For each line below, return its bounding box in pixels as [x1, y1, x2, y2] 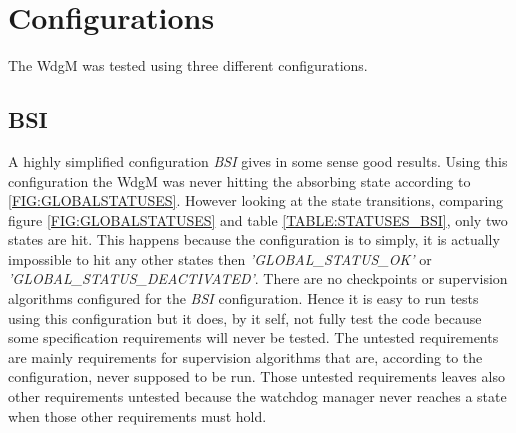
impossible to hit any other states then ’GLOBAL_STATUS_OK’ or [8, 248, 432, 269]
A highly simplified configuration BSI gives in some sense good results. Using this [8, 150, 508, 171]
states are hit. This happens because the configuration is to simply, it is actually [8, 229, 500, 250]
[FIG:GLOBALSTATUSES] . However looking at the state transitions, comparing [8, 190, 504, 211]
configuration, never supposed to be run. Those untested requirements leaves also [8, 366, 505, 387]
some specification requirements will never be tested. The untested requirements [8, 327, 499, 348]
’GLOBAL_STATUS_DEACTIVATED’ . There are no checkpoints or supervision [8, 268, 508, 289]
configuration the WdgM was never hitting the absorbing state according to [8, 170, 471, 191]
